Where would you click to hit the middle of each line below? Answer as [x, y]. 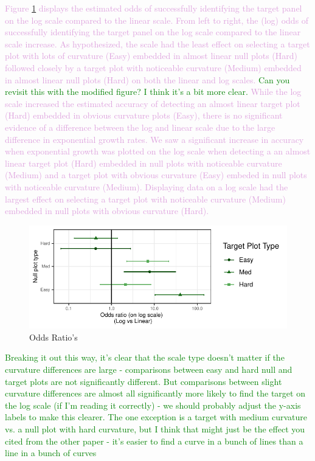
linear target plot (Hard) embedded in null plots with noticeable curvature [144, 163]
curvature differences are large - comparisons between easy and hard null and [149, 369]
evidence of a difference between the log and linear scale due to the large [140, 127]
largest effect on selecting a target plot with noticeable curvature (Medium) [145, 199]
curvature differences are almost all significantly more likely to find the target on [155, 393]
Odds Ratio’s [54, 337]
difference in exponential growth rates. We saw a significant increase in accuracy [154, 139]
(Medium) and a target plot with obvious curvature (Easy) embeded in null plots [156, 175]
